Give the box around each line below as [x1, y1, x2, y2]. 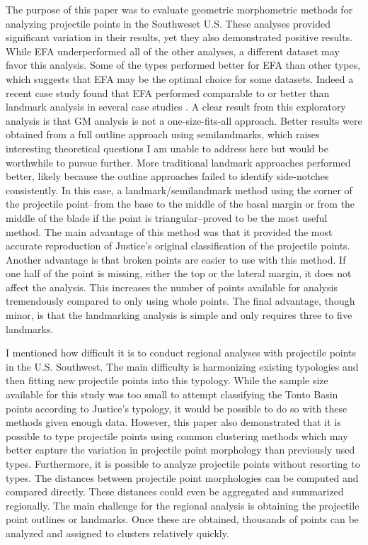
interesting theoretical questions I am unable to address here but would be [6, 140, 328, 155]
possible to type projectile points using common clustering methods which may [6, 428, 348, 443]
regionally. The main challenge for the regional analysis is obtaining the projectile [6, 498, 360, 512]
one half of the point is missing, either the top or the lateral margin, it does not [6, 266, 352, 281]
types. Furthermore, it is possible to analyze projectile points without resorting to [6, 456, 360, 471]
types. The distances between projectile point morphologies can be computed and [6, 470, 359, 485]
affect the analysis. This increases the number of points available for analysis [6, 279, 338, 294]
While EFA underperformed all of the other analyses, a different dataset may [6, 43, 340, 58]
